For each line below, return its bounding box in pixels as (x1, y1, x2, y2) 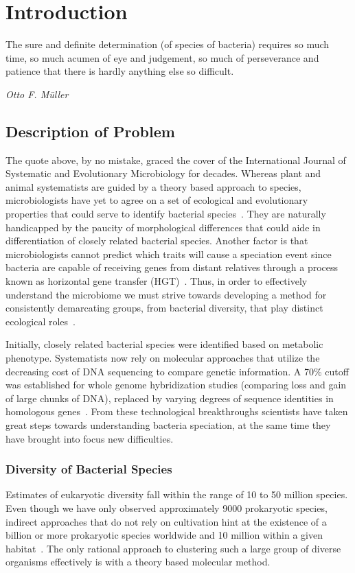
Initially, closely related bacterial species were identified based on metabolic (5, 337, 323, 351)
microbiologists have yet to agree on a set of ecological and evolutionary (5, 193, 308, 207)
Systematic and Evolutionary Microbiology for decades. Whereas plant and (5, 166, 321, 180)
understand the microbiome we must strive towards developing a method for (5, 287, 327, 301)
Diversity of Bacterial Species (5, 460, 172, 478)
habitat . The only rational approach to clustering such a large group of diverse (5, 541, 341, 555)
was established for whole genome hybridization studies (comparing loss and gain (5, 377, 347, 392)
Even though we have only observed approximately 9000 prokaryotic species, (5, 500, 328, 515)
